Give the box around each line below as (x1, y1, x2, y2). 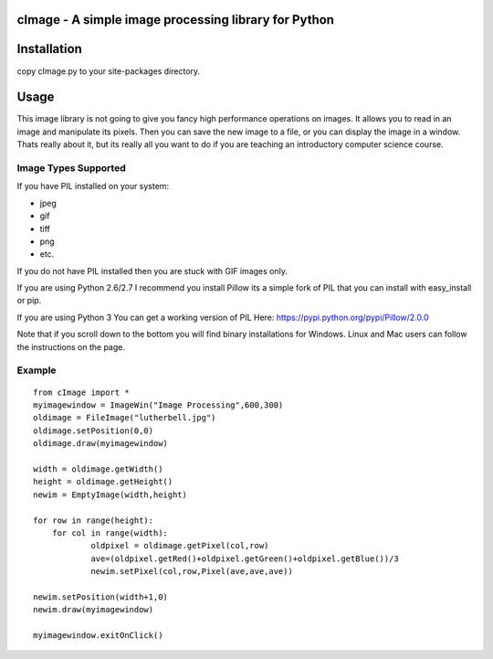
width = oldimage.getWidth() (33, 463, 163, 474)
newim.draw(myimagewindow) (33, 604, 154, 615)
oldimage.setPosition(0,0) (33, 425, 154, 436)
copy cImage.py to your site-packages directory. (16, 65, 201, 77)
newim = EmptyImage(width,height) (33, 489, 187, 500)
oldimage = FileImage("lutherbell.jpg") (33, 412, 216, 423)
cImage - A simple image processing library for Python (16, 12, 335, 27)
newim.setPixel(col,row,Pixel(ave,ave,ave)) (90, 567, 294, 577)
